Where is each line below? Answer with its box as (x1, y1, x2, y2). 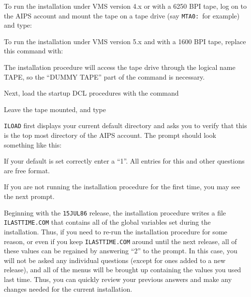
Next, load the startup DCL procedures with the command (4, 88, 179, 98)
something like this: (4, 139, 62, 149)
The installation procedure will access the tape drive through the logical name (4, 62, 236, 72)
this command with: (4, 46, 63, 56)
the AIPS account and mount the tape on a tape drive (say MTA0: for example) (4, 10, 240, 20)
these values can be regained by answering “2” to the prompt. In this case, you (4, 246, 237, 256)
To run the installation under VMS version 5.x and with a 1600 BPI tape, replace (4, 36, 246, 46)
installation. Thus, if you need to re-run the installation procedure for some (4, 226, 227, 236)
